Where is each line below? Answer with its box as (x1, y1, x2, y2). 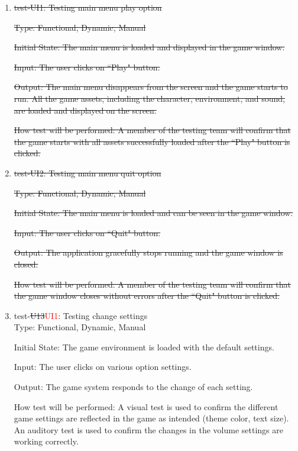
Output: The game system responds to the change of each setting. (14, 381, 253, 393)
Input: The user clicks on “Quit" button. (14, 226, 161, 239)
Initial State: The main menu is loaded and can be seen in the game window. (14, 207, 293, 219)
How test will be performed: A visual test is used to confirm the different (14, 400, 278, 413)
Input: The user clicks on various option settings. (14, 360, 192, 373)
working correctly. (14, 435, 79, 447)
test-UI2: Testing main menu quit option (14, 166, 161, 179)
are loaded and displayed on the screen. (14, 104, 157, 116)
